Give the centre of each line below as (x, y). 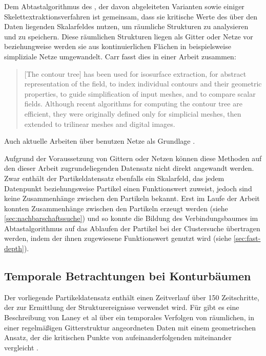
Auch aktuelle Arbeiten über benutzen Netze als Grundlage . (100, 141)
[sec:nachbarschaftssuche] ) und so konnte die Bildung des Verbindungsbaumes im (131, 218)
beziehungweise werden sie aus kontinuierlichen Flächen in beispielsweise (118, 46)
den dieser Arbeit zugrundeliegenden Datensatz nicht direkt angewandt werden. (129, 168)
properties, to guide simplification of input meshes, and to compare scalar (140, 93)
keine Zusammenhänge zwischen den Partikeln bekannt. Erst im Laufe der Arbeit (132, 198)
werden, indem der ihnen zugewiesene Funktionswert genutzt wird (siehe (118, 238)
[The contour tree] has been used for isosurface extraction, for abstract (135, 73)
